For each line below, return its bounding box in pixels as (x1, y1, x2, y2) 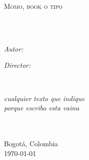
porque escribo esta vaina (4, 103, 79, 113)
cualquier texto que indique (4, 93, 85, 103)
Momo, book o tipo (4, 1, 63, 11)
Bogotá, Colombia (4, 138, 58, 148)
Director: (4, 60, 31, 70)
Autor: (4, 43, 24, 53)
